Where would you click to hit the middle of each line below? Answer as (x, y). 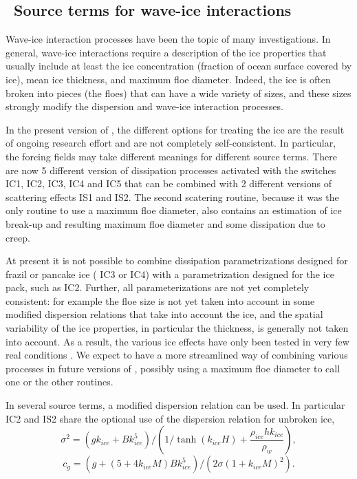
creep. (18, 237)
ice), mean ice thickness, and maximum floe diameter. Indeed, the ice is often (168, 79)
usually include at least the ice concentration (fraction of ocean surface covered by (179, 66)
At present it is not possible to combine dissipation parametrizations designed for (177, 260)
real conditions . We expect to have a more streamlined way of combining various (177, 355)
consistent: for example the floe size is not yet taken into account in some (160, 300)
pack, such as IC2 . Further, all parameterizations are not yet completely (158, 287)
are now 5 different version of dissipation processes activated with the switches (171, 170)
